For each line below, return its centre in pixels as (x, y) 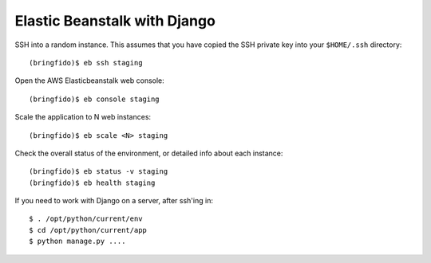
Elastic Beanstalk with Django (115, 21)
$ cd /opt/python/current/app (88, 230)
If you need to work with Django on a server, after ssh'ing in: (114, 201)
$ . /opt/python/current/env (86, 219)
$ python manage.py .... (77, 241)
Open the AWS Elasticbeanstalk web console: (90, 80)
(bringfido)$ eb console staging (94, 99)
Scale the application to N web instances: (83, 117)
